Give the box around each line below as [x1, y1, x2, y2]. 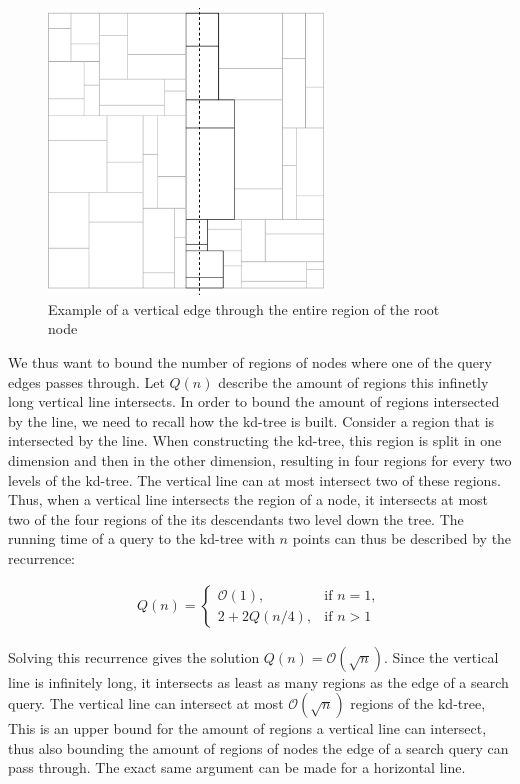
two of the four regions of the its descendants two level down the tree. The [8, 508, 464, 529]
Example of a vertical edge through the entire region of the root [48, 298, 440, 319]
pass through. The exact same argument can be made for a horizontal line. [8, 757, 466, 778]
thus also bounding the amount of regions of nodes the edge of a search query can [8, 737, 509, 758]
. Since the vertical [383, 646, 499, 667]
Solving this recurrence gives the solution [8, 646, 260, 667]
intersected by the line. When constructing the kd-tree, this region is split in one [8, 430, 502, 451]
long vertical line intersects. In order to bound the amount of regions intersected [8, 391, 500, 412]
